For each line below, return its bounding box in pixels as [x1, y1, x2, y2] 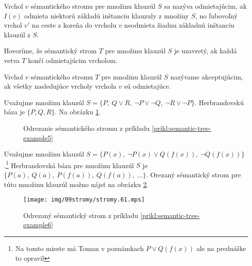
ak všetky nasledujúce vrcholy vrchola [4, 81, 117, 91]
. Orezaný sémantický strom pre [146, 169, 241, 179]
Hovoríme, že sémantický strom [4, 46, 97, 56]
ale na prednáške [196, 243, 246, 253]
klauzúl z [4, 29, 31, 39]
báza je [4, 107, 25, 117]
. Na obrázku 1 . [55, 107, 101, 117]
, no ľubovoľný [195, 10, 238, 20]
